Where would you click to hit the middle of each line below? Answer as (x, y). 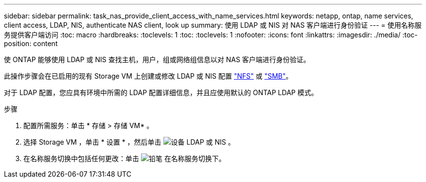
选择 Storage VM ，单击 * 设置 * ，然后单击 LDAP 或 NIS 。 (129, 142)
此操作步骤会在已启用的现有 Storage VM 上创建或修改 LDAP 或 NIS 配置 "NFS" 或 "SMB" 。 (148, 76)
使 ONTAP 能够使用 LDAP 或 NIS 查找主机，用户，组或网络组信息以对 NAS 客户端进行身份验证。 (157, 59)
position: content (31, 43)
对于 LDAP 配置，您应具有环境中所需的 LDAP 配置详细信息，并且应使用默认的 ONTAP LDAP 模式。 (161, 92)
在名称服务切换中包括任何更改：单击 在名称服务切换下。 (124, 158)
